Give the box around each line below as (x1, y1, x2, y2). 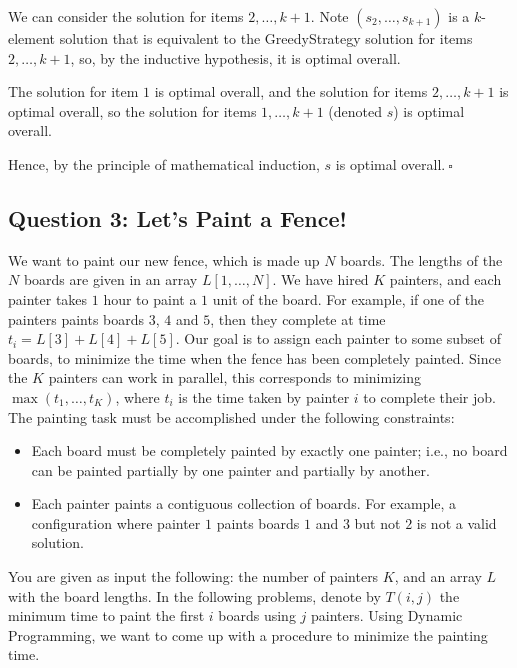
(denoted (328, 100, 383, 121)
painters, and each (389, 269, 502, 290)
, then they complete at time (210, 308, 386, 329)
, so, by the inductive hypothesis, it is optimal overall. (70, 47, 401, 68)
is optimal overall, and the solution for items (154, 81, 428, 102)
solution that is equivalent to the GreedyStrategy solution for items (59, 28, 473, 48)
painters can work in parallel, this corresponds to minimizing (48, 367, 421, 388)
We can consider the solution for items (8, 6, 244, 26)
